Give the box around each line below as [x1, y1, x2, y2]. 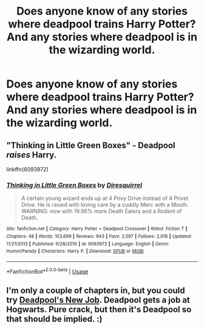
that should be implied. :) [6, 314, 103, 324]
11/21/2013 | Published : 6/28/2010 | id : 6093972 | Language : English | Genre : [6, 241, 170, 247]
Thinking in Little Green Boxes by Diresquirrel [6, 180, 143, 189]
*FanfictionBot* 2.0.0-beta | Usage [6, 266, 89, 275]
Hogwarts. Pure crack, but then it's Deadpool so [6, 304, 192, 314]
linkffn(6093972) [6, 166, 49, 173]
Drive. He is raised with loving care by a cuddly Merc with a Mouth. [21, 201, 189, 208]
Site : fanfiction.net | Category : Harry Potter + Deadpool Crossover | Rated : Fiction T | [6, 226, 188, 232]
